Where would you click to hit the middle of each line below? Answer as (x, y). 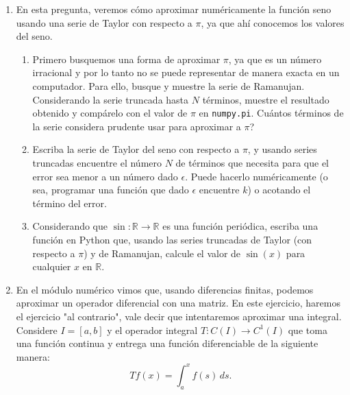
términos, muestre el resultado (266, 99)
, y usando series (282, 149)
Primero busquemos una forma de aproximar (126, 59)
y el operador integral (152, 330)
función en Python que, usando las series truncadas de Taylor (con (172, 239)
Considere (37, 330)
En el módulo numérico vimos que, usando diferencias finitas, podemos (165, 289)
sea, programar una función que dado (111, 190)
